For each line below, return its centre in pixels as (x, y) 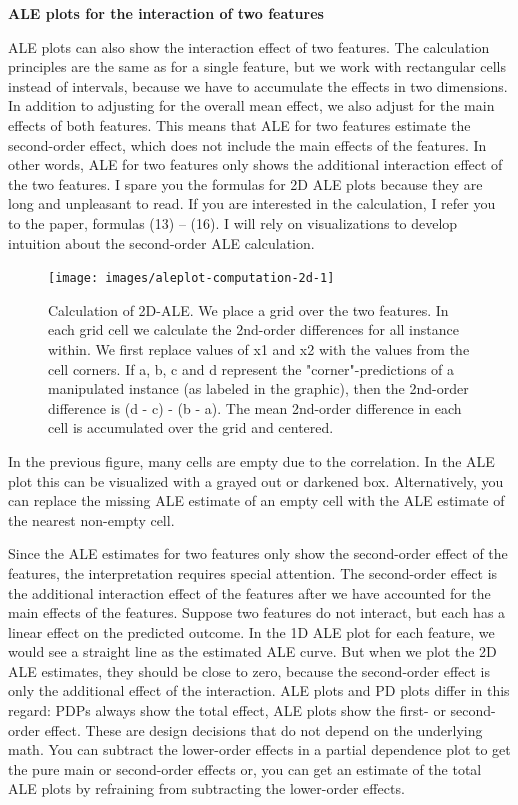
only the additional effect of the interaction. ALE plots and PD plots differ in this (259, 690)
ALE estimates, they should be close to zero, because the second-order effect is (249, 670)
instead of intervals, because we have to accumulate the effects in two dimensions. (258, 85)
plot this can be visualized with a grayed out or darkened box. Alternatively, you (256, 480)
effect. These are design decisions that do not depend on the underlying (263, 729)
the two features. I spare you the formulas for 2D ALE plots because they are (245, 183)
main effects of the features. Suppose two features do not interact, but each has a (257, 612)
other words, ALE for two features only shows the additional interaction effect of (255, 164)
